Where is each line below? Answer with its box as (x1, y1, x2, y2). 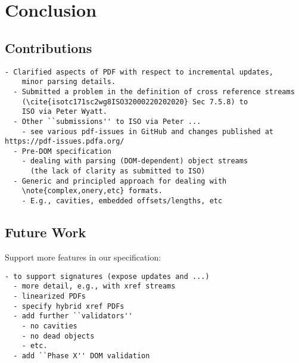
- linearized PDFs (13, 291, 86, 300)
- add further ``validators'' (13, 312, 133, 321)
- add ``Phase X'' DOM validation (13, 351, 150, 360)
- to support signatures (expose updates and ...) (5, 272, 210, 281)
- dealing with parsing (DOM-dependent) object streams (21, 157, 248, 166)
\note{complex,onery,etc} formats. (21, 187, 163, 196)
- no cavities (21, 321, 77, 330)
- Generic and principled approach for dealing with (13, 176, 227, 185)
